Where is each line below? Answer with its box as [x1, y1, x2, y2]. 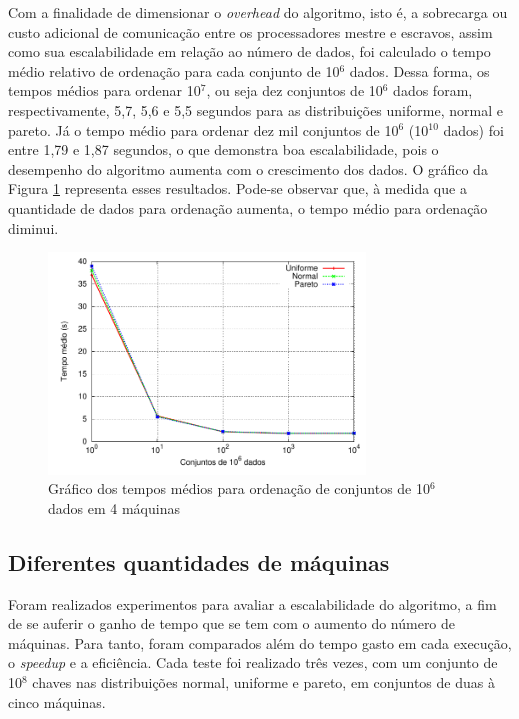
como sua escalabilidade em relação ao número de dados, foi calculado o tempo [8, 41, 491, 62]
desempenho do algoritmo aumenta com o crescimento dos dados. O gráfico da [8, 158, 488, 179]
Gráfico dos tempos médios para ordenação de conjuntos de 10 [48, 478, 431, 499]
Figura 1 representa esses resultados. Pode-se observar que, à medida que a [8, 178, 467, 199]
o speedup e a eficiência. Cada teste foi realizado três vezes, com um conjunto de [8, 652, 498, 673]
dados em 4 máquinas [48, 497, 180, 518]
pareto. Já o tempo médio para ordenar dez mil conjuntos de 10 [8, 119, 399, 140]
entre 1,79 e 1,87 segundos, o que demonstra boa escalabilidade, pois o [8, 139, 439, 160]
